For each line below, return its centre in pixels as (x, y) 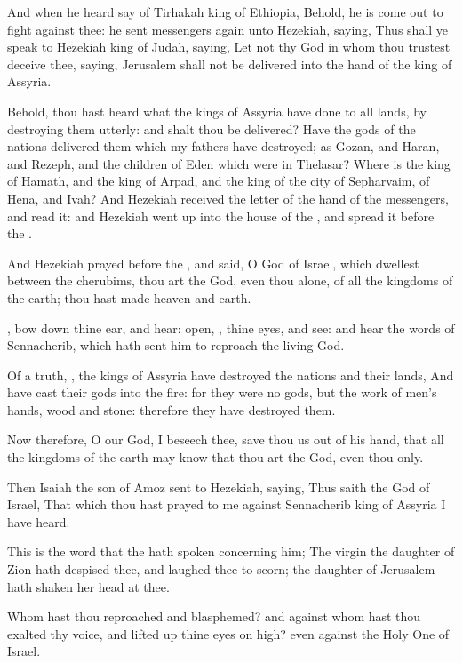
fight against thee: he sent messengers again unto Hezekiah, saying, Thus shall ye (228, 29)
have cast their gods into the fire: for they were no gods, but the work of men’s (222, 392)
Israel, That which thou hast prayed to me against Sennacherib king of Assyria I (227, 504)
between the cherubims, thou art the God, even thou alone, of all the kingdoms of (230, 280)
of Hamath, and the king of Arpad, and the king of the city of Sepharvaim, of (219, 181)
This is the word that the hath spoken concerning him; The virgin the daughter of (231, 551)
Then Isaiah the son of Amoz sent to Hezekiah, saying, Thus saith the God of (219, 487)
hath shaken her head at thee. (88, 586)
